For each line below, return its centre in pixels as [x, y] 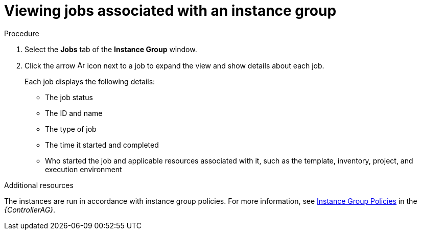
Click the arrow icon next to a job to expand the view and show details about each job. [174, 65]
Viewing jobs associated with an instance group [170, 11]
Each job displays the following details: [90, 81]
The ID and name [74, 113]
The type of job [71, 129]
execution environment [84, 169]
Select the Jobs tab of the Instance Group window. [111, 49]
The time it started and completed [102, 145]
